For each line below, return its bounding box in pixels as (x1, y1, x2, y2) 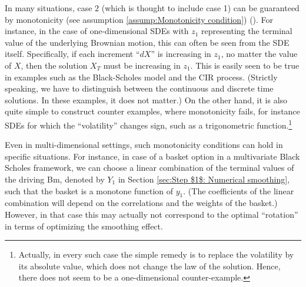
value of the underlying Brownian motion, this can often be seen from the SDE (5, 36, 290, 48)
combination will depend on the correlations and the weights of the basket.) (5, 197, 278, 209)
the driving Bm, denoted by (5, 173, 105, 185)
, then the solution (21, 59, 88, 71)
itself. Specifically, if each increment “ (5, 48, 140, 60)
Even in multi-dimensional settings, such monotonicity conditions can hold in (5, 139, 283, 151)
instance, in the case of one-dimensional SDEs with (5, 25, 189, 37)
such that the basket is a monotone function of (5, 184, 174, 197)
